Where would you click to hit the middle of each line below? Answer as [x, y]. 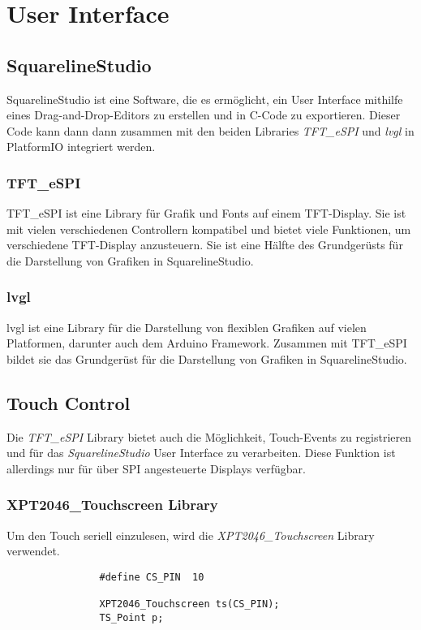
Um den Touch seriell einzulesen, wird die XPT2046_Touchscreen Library [191, 535]
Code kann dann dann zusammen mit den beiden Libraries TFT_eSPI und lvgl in [210, 130]
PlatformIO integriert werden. [81, 147]
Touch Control [69, 402]
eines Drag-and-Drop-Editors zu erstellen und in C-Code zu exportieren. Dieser [204, 115]
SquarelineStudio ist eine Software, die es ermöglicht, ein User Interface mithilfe [205, 99]
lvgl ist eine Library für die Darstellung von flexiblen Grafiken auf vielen [187, 327]
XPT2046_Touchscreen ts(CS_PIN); [189, 604]
